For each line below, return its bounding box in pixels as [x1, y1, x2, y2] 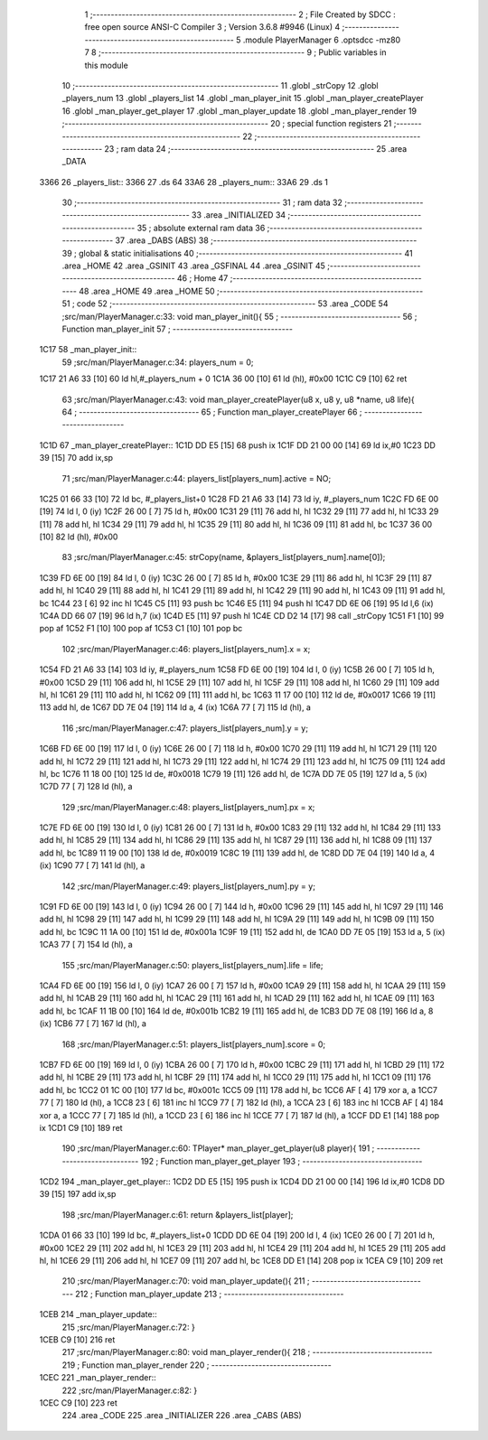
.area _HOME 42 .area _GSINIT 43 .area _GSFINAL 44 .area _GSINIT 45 [61, 260, 325, 271]
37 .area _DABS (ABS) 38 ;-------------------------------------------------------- [115, 235, 418, 246]
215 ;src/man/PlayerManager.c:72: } [61, 1322, 196, 1332]
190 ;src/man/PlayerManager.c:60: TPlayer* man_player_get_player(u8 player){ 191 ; [61, 1143, 375, 1154]
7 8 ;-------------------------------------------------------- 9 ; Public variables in [84, 47, 387, 58]
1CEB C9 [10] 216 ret [39, 1333, 116, 1345]
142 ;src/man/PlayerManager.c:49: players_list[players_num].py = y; [61, 881, 316, 892]
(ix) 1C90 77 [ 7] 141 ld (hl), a [39, 860, 145, 871]
